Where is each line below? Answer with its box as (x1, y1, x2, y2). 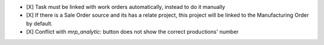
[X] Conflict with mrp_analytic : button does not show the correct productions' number (26, 28, 239, 36)
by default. (26, 20, 53, 27)
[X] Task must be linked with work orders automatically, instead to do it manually (26, 4, 226, 10)
